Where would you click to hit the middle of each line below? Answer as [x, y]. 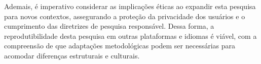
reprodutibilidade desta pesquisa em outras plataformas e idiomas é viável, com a [130, 36]
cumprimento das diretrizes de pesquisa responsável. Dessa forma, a [109, 26]
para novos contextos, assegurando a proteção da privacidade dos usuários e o [125, 16]
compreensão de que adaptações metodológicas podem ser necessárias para [120, 46]
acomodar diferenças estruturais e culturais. [72, 55]
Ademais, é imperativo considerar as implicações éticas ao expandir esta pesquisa [130, 6]
